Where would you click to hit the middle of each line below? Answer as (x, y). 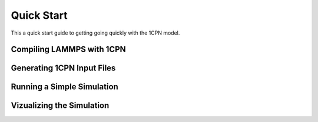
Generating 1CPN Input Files (63, 68)
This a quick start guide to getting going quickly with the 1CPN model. (95, 33)
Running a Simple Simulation (65, 87)
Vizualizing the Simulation (60, 106)
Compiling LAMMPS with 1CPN (68, 50)
